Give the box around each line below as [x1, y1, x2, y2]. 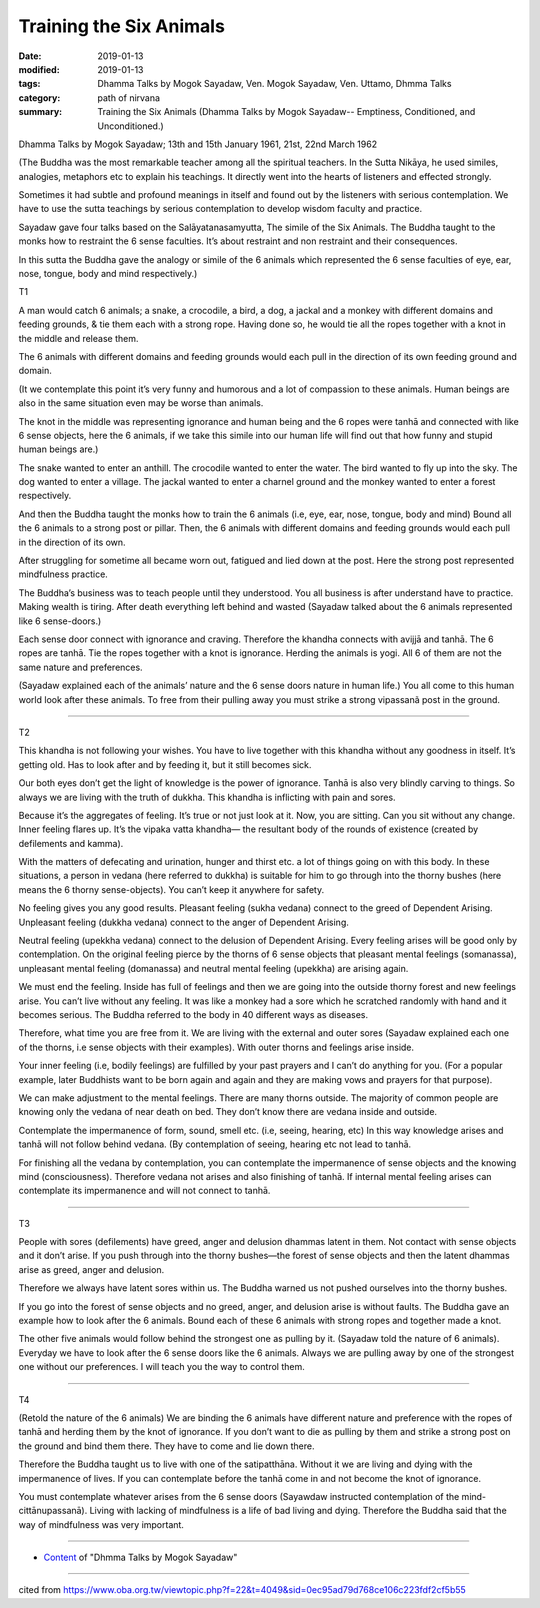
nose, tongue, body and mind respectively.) [18, 268, 198, 280]
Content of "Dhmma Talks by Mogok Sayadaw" [43, 1551, 238, 1564]
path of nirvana [97, 91, 160, 104]
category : [18, 91, 61, 104]
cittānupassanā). [18, 1505, 88, 1517]
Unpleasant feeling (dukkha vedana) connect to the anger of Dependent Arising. [18, 916, 350, 928]
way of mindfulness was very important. [18, 1518, 185, 1530]
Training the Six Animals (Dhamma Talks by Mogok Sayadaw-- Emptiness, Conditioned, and [97, 106, 476, 118]
